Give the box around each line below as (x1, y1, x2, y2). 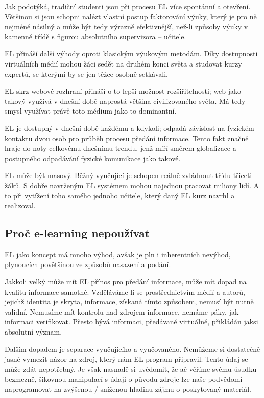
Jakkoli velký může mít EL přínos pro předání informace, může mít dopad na (5, 276, 247, 287)
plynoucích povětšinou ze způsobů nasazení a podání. (5, 259, 171, 270)
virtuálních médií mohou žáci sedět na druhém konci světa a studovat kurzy (5, 58, 242, 69)
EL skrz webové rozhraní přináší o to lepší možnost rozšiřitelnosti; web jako (5, 85, 242, 96)
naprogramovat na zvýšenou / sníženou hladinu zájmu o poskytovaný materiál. (5, 384, 251, 394)
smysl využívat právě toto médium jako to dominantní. (5, 105, 177, 116)
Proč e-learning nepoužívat (5, 225, 150, 241)
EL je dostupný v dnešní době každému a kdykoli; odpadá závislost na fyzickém (5, 122, 254, 133)
